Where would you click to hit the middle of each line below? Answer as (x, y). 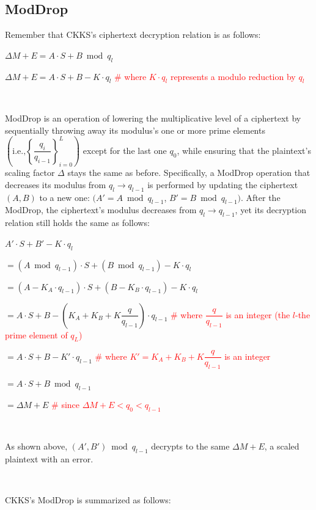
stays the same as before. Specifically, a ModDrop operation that (189, 173)
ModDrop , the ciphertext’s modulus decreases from (101, 210)
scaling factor (30, 173)
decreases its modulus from (56, 184)
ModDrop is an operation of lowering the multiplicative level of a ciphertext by (153, 118)
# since (66, 405)
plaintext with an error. (49, 459)
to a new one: (64, 197)
